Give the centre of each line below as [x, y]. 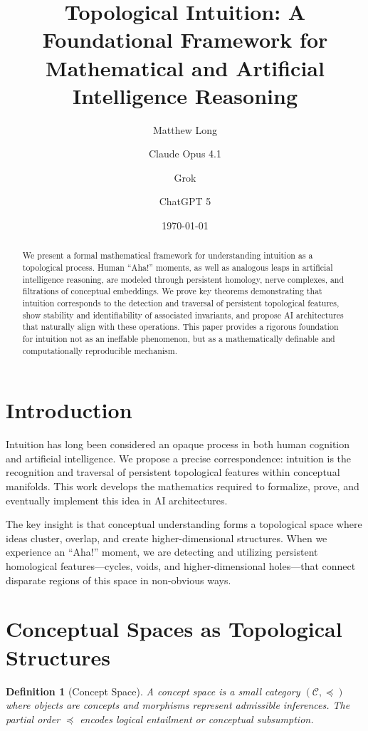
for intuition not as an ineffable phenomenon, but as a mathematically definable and [179, 339]
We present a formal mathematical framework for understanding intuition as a [168, 255]
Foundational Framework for [185, 40]
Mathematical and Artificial [185, 67]
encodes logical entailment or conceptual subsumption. [197, 719]
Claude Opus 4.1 [185, 154]
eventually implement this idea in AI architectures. [117, 500]
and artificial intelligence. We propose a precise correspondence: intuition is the [179, 458]
